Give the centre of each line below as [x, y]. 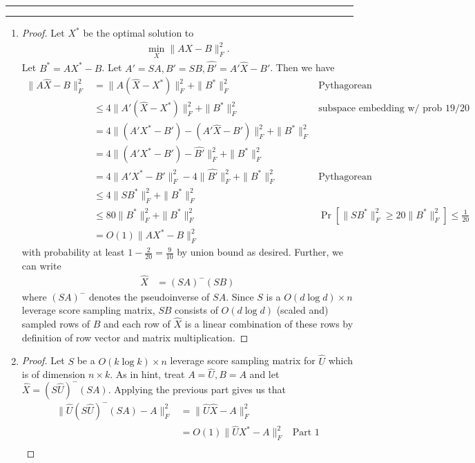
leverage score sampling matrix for [243, 360]
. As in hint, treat [147, 374]
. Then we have [302, 67]
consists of [196, 310]
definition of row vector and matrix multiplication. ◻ [135, 337]
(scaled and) [302, 310]
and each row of [137, 324]
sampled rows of [56, 324]
